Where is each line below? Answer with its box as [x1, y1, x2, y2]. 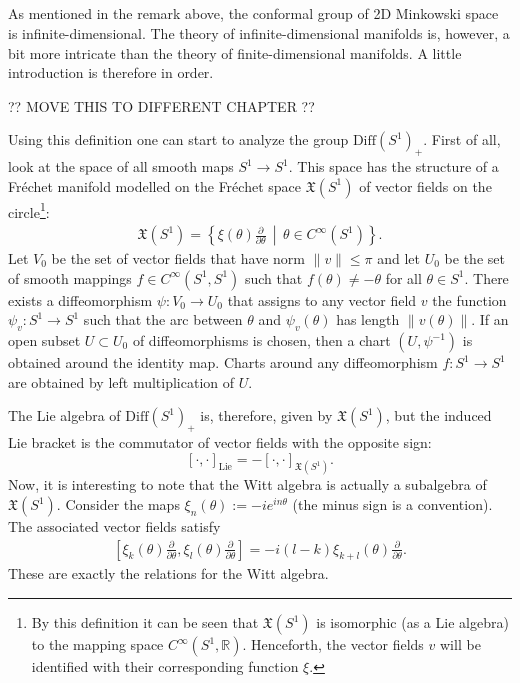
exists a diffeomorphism [8, 289, 153, 310]
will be [440, 634, 481, 655]
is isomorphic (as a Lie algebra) [316, 612, 509, 633]
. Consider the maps [56, 494, 180, 515]
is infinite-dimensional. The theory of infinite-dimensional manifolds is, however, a [8, 22, 510, 43]
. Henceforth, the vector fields [242, 634, 424, 655]
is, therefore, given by [200, 405, 333, 426]
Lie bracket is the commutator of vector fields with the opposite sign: [8, 432, 432, 452]
